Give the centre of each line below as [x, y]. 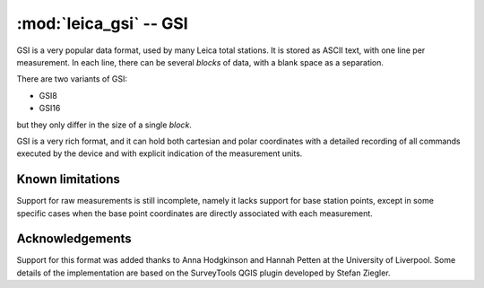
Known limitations [68, 179]
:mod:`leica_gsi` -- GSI [102, 23]
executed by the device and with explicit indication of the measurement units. [160, 153]
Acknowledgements [74, 239]
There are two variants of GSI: [72, 79]
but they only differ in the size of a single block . [104, 125]
